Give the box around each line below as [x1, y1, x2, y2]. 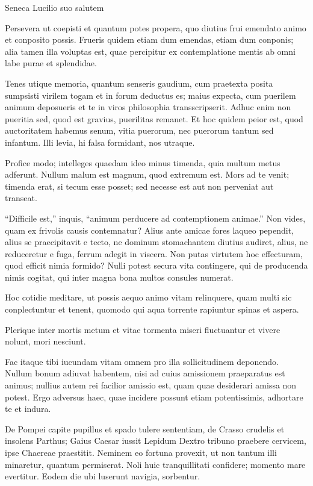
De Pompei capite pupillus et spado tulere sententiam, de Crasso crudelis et [5, 422, 285, 435]
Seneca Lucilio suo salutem [5, 1, 104, 13]
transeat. [5, 192, 37, 204]
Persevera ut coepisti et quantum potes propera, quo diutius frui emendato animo [5, 21, 306, 34]
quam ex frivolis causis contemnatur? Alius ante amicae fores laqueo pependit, [5, 223, 294, 236]
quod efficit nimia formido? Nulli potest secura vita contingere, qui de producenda [5, 259, 308, 272]
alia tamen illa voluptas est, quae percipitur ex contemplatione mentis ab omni [5, 45, 296, 57]
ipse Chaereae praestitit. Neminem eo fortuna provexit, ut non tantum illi [5, 446, 277, 458]
